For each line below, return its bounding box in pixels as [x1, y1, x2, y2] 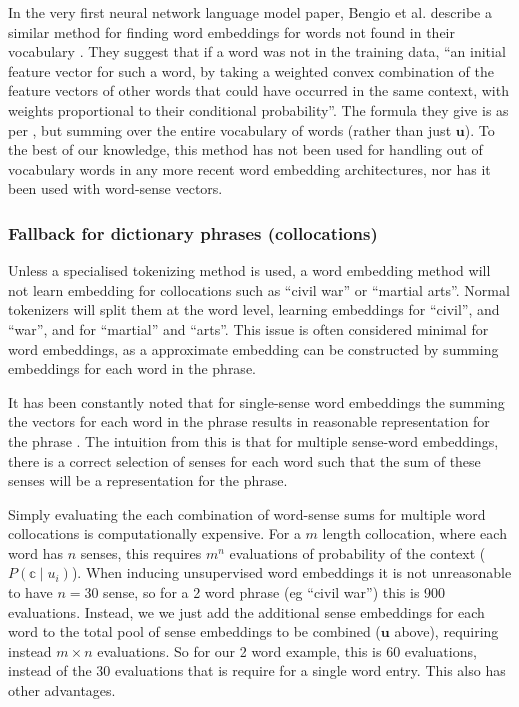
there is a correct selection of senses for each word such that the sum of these [8, 450, 481, 471]
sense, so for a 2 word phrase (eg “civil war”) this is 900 [103, 582, 446, 603]
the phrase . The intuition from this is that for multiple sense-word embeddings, [8, 430, 499, 451]
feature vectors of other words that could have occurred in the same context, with [8, 80, 509, 101]
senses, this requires [80, 542, 202, 563]
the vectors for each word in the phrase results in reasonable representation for [8, 411, 490, 432]
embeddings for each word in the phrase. [8, 358, 256, 379]
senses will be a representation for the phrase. [8, 470, 288, 491]
